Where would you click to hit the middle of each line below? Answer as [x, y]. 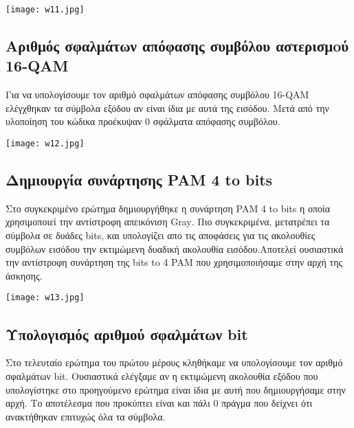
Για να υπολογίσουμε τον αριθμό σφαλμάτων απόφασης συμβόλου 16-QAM [157, 94]
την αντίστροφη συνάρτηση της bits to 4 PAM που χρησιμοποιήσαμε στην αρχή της [174, 262]
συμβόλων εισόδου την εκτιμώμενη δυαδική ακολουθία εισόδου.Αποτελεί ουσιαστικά [175, 248]
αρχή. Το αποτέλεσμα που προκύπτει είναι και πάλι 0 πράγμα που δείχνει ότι [159, 403]
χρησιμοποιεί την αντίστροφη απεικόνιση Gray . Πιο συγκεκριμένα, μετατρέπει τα [168, 222]
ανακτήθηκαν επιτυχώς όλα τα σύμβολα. [86, 416]
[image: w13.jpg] [45, 298]
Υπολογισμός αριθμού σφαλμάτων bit [127, 334]
